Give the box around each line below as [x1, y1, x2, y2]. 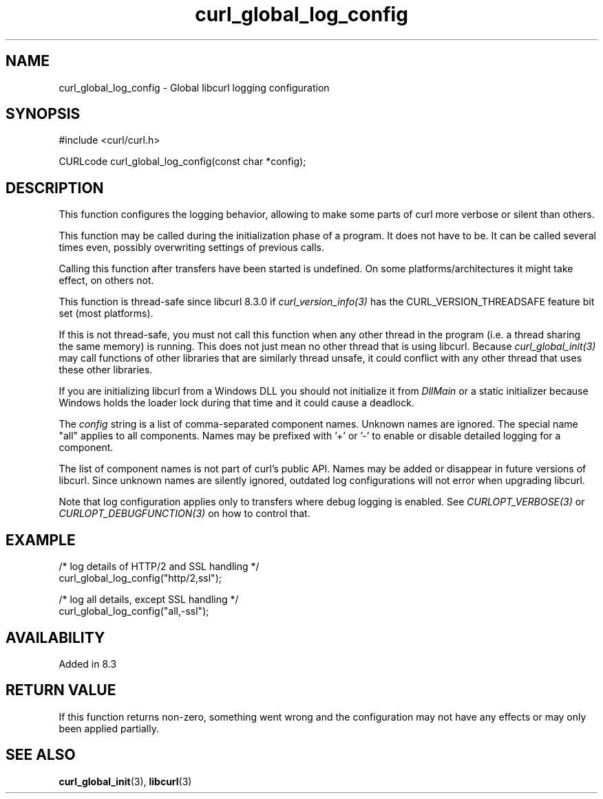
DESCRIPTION [6, 179, 104, 197]
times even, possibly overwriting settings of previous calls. [59, 241, 325, 254]
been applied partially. [59, 722, 159, 734]
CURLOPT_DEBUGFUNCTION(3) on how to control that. [59, 507, 310, 520]
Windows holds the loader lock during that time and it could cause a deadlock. [59, 397, 414, 409]
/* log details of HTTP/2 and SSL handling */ [59, 560, 260, 573]
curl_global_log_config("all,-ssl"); [59, 605, 209, 617]
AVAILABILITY [6, 628, 105, 646]
